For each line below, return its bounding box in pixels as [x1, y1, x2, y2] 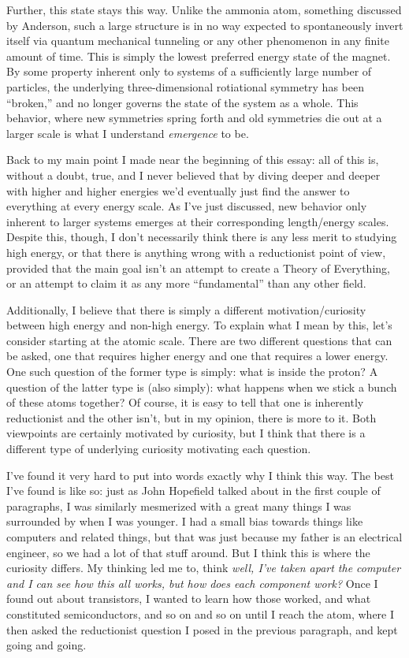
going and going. [6, 637, 87, 653]
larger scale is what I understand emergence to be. [6, 125, 249, 141]
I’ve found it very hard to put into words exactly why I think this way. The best [6, 467, 394, 483]
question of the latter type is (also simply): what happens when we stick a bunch [6, 378, 397, 395]
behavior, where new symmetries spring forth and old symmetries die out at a [6, 110, 382, 126]
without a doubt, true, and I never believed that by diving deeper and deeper [6, 166, 381, 183]
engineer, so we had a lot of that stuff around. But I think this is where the [6, 544, 370, 560]
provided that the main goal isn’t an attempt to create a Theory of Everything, [6, 259, 390, 276]
